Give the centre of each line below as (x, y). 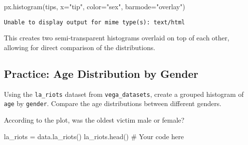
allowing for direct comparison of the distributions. (80, 47)
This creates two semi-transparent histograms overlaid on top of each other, (117, 38)
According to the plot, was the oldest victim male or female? (94, 119)
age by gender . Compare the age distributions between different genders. (113, 103)
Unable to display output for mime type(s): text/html (95, 22)
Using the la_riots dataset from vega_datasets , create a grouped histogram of (124, 94)
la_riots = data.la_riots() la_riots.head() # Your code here (94, 136)
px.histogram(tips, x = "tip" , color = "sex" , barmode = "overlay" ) (95, 6)
